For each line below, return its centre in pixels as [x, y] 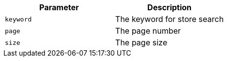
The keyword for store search [170, 19]
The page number [148, 31]
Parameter [59, 7]
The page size [141, 42]
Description [169, 7]
